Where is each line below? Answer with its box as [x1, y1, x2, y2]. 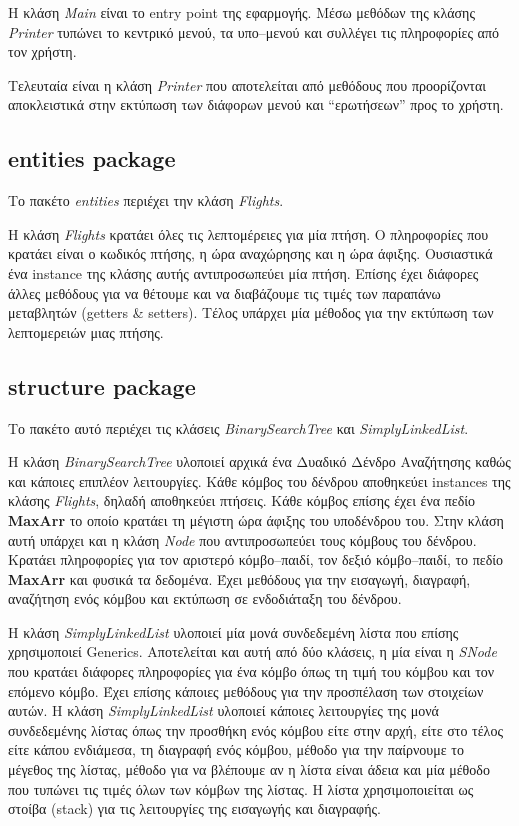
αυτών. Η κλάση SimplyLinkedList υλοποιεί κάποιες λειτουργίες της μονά [8, 700, 439, 721]
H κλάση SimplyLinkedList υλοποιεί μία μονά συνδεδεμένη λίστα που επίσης [8, 621, 459, 642]
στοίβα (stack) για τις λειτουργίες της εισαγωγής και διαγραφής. [8, 798, 381, 819]
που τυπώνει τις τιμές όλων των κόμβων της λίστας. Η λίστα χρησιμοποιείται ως [8, 778, 474, 799]
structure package [8, 370, 196, 401]
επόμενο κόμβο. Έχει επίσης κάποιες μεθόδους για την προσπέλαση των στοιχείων [8, 680, 484, 701]
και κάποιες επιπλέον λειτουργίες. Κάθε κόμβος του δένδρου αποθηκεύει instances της [8, 470, 511, 491]
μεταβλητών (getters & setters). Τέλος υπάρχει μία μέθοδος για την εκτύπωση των [8, 302, 494, 323]
